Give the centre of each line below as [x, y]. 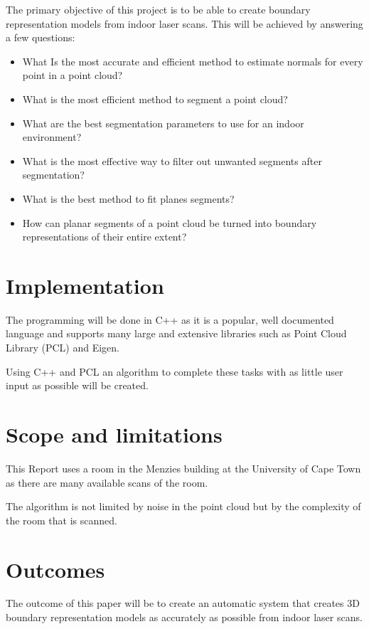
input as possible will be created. [77, 385]
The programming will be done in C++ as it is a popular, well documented [170, 319]
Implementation [85, 285]
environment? [52, 137]
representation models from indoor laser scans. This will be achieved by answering [184, 23]
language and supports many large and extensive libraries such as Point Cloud [176, 333]
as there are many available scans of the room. [107, 482]
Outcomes [55, 569]
